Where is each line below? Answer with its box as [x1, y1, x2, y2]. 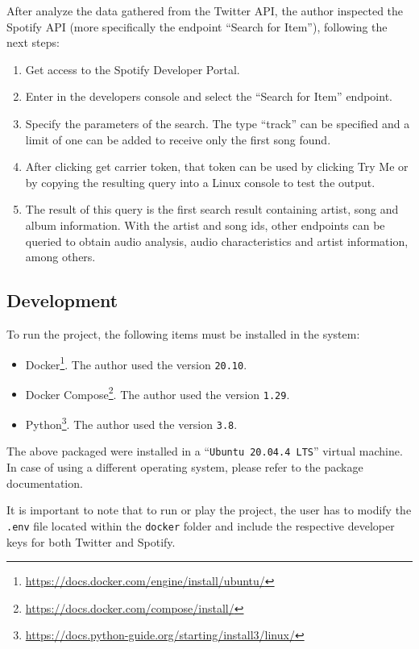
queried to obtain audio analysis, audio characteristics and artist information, [25, 232, 409, 249]
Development [6, 288, 118, 313]
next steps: [6, 34, 60, 51]
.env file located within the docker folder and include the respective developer [6, 517, 395, 534]
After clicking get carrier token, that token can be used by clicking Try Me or [25, 158, 409, 175]
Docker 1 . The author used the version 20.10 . [25, 353, 247, 372]
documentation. [6, 474, 83, 491]
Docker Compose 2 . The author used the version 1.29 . [25, 383, 290, 402]
